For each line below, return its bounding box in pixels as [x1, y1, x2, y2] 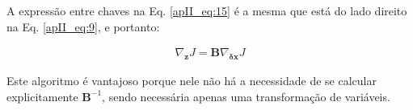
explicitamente [6, 88, 78, 104]
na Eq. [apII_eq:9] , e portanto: [6, 18, 160, 35]
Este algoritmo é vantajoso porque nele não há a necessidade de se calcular [6, 72, 377, 89]
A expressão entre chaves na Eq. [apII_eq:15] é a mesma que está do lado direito [6, 2, 407, 18]
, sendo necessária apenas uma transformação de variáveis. [102, 88, 390, 104]
